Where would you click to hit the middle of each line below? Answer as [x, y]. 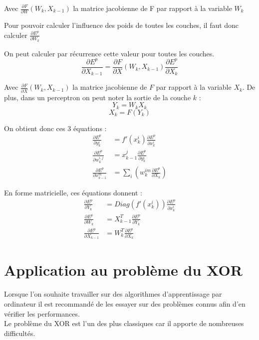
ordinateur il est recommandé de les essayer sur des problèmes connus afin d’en [125, 303]
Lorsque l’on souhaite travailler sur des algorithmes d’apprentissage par [113, 294]
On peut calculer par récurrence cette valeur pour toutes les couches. [109, 53]
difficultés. [20, 333]
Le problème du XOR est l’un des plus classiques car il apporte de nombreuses [124, 323]
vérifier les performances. [42, 313]
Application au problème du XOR [123, 269]
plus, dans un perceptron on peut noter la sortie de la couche [98, 97]
